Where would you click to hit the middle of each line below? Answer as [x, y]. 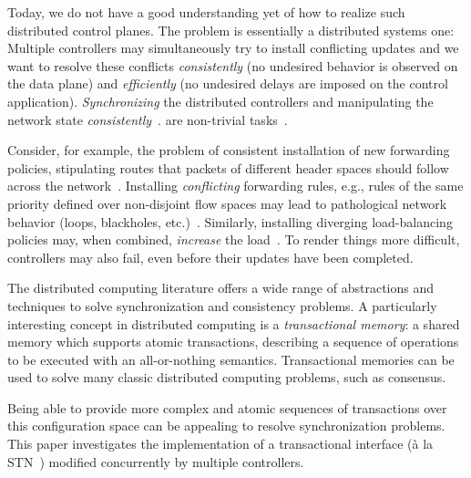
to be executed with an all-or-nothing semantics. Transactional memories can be [231, 359]
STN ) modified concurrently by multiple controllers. [156, 461]
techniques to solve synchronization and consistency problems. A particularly [222, 305]
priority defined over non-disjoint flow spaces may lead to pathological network [227, 203]
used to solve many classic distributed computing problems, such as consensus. [227, 377]
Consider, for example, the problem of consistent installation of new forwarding [229, 150]
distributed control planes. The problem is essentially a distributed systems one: [231, 30]
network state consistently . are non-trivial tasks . [148, 119]
